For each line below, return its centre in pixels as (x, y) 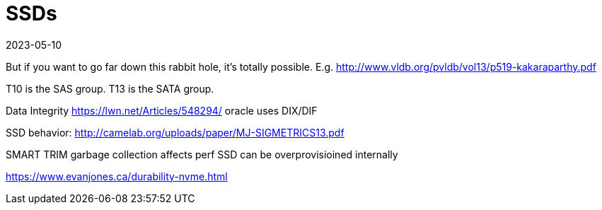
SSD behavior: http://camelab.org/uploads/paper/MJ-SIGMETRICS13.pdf (175, 132)
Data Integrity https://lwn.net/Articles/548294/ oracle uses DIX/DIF (162, 110)
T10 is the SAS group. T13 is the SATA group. (110, 88)
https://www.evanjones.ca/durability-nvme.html (117, 176)
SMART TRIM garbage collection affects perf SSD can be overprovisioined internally (202, 154)
